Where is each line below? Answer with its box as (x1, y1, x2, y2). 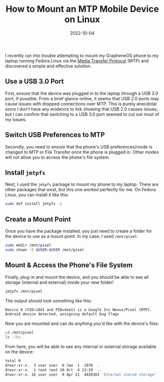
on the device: (5, 349, 34, 354)
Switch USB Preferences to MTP (5, 131, 105, 139)
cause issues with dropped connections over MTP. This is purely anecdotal (5, 101, 157, 107)
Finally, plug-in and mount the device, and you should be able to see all (5, 274, 149, 280)
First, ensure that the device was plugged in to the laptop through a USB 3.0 (5, 90, 158, 96)
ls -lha (5, 335, 21, 340)
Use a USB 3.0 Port (5, 77, 64, 86)
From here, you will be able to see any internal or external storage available (5, 344, 157, 350)
